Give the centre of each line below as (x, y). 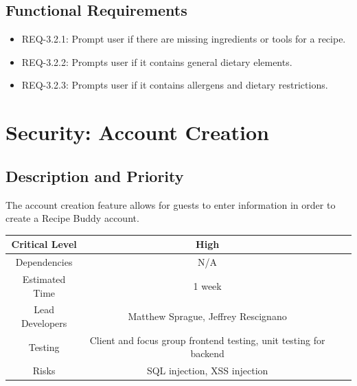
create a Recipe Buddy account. (72, 218)
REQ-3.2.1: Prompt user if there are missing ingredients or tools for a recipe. (184, 39)
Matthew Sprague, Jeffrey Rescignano (207, 316)
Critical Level (44, 244)
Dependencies (44, 262)
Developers (44, 322)
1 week (207, 285)
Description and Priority (95, 175)
